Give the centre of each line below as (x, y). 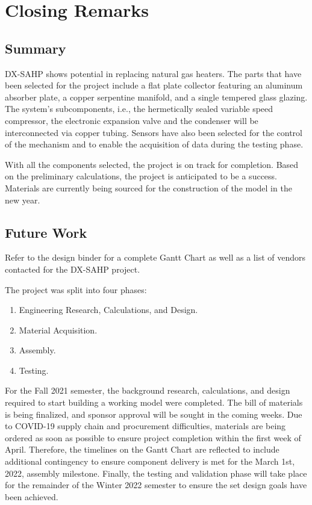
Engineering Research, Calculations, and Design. (108, 310)
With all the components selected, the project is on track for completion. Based (152, 164)
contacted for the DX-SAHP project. (73, 269)
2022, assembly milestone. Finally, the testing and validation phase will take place (156, 473)
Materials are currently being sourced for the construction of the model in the (148, 187)
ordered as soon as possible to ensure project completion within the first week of (153, 437)
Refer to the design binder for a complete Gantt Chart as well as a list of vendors (155, 257)
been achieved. (32, 496)
